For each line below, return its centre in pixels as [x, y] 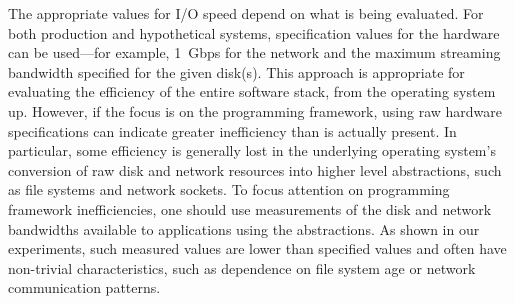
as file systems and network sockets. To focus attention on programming [229, 189]
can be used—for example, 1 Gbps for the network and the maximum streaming [254, 52]
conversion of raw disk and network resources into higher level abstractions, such [255, 169]
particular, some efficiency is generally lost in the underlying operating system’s [252, 150]
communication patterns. [84, 287]
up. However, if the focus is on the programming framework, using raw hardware [255, 110]
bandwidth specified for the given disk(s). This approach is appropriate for [236, 71]
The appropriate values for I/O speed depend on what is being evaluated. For [246, 13]
